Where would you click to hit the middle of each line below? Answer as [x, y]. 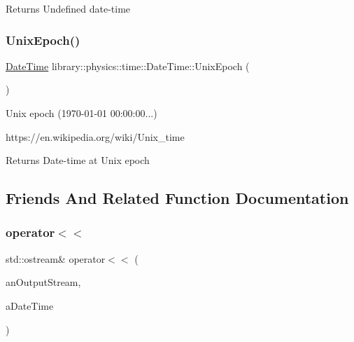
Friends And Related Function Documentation [177, 198]
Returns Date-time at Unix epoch [78, 160]
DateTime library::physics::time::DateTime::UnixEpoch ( [128, 66]
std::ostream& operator [56, 258]
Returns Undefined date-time [68, 8]
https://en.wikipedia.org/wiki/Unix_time [95, 136]
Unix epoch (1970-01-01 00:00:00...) [82, 113]
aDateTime [30, 305]
